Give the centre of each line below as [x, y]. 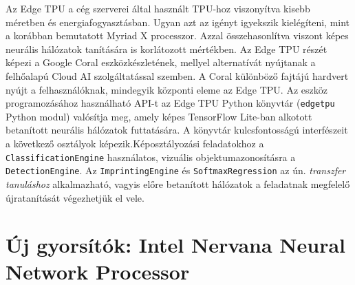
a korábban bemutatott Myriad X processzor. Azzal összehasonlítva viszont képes [177, 35]
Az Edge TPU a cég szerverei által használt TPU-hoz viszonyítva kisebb [158, 8]
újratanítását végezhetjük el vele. [75, 197]
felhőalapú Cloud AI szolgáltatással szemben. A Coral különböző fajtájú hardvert [177, 75]
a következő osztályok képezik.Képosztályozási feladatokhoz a [135, 143]
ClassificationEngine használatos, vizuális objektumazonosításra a [151, 157]
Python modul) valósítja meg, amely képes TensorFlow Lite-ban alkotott [159, 116]
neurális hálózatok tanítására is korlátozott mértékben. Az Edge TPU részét [166, 49]
